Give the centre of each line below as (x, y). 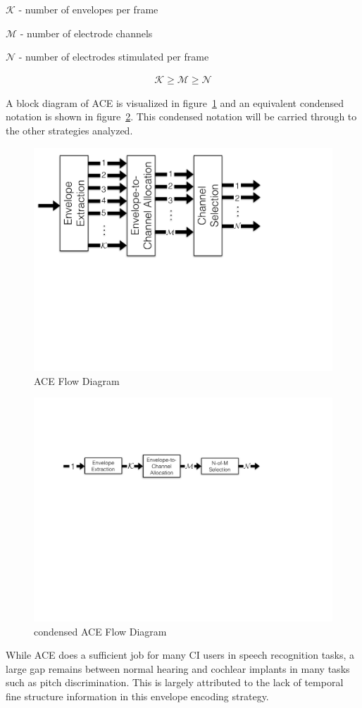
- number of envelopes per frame (88, 9)
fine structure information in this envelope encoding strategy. (137, 696)
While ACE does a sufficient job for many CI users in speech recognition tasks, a (180, 655)
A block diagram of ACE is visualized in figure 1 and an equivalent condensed (175, 102)
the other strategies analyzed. (69, 130)
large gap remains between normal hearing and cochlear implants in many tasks (178, 668)
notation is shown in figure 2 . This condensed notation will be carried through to (181, 116)
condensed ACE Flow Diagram (100, 631)
